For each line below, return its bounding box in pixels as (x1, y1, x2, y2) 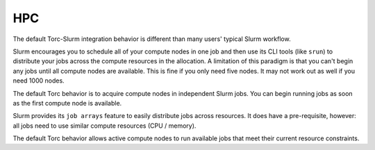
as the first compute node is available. (12, 99, 122, 107)
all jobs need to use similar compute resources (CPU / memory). (12, 122, 197, 130)
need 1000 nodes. (12, 76, 65, 85)
